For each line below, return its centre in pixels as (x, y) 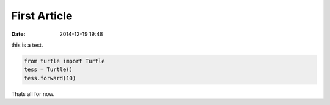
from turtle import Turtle (64, 61)
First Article (42, 16)
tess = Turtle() (49, 69)
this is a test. (27, 45)
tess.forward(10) (50, 78)
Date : (18, 34)
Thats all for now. (33, 93)
